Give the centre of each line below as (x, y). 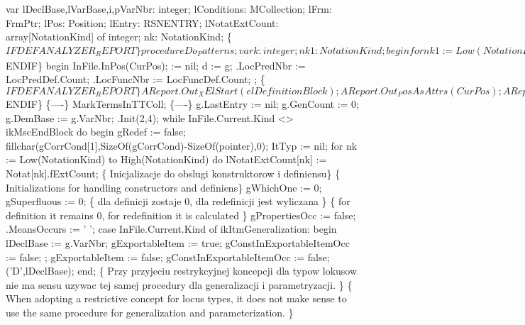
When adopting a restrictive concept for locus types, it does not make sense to (176, 298)
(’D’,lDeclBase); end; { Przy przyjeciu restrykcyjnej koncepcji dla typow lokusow (182, 271)
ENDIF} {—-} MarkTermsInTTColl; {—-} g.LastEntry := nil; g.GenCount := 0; (182, 103)
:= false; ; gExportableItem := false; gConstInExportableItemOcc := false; (168, 257)
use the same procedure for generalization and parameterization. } (150, 312)
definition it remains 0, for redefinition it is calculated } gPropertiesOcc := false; (181, 215)
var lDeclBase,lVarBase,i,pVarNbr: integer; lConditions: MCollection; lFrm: (169, 9)
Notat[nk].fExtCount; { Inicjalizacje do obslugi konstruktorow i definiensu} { (173, 173)
